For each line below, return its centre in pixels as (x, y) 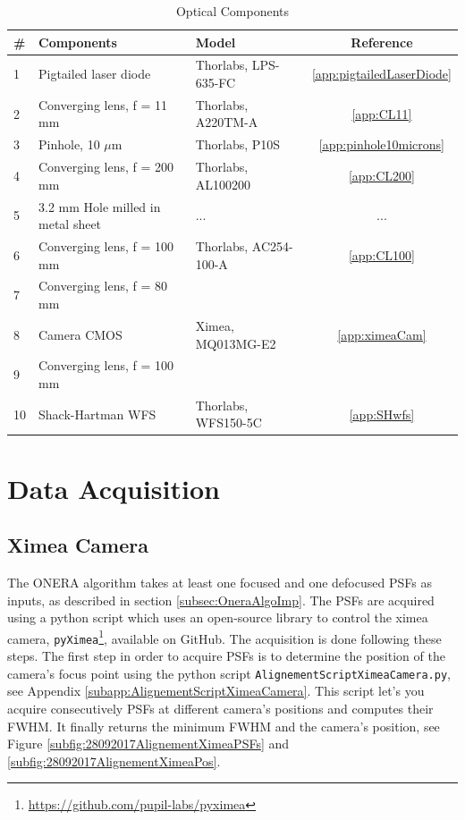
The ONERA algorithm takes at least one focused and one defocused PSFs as (220, 583)
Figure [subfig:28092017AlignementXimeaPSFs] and (148, 744)
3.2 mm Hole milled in (100, 206)
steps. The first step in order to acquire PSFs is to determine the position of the (226, 656)
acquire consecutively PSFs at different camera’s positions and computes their (220, 708)
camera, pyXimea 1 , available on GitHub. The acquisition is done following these (224, 637)
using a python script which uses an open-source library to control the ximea (218, 617)
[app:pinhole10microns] (382, 144)
